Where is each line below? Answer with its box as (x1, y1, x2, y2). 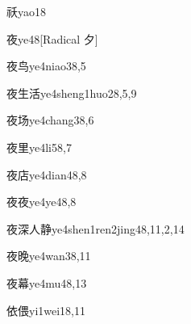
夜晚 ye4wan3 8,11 (6, 247, 91, 264)
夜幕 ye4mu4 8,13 (6, 274, 87, 291)
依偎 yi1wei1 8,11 (6, 301, 86, 318)
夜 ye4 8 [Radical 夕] (6, 30, 98, 47)
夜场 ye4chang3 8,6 (6, 112, 94, 128)
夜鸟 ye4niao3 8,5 (6, 57, 86, 74)
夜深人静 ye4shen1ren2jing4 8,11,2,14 (6, 220, 185, 237)
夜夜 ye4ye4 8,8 (6, 193, 77, 210)
